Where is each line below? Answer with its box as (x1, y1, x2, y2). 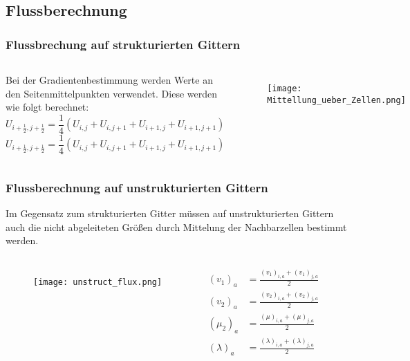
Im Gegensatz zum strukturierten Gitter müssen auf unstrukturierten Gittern (6, 206, 334, 221)
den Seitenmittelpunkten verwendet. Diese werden (6, 86, 218, 100)
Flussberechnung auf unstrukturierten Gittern (6, 178, 268, 196)
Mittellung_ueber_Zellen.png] (267, 95, 406, 105)
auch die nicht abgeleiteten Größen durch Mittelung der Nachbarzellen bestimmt (6, 219, 347, 234)
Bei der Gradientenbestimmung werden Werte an (6, 73, 213, 86)
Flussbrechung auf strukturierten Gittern (6, 35, 241, 53)
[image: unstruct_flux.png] (33, 277, 162, 287)
